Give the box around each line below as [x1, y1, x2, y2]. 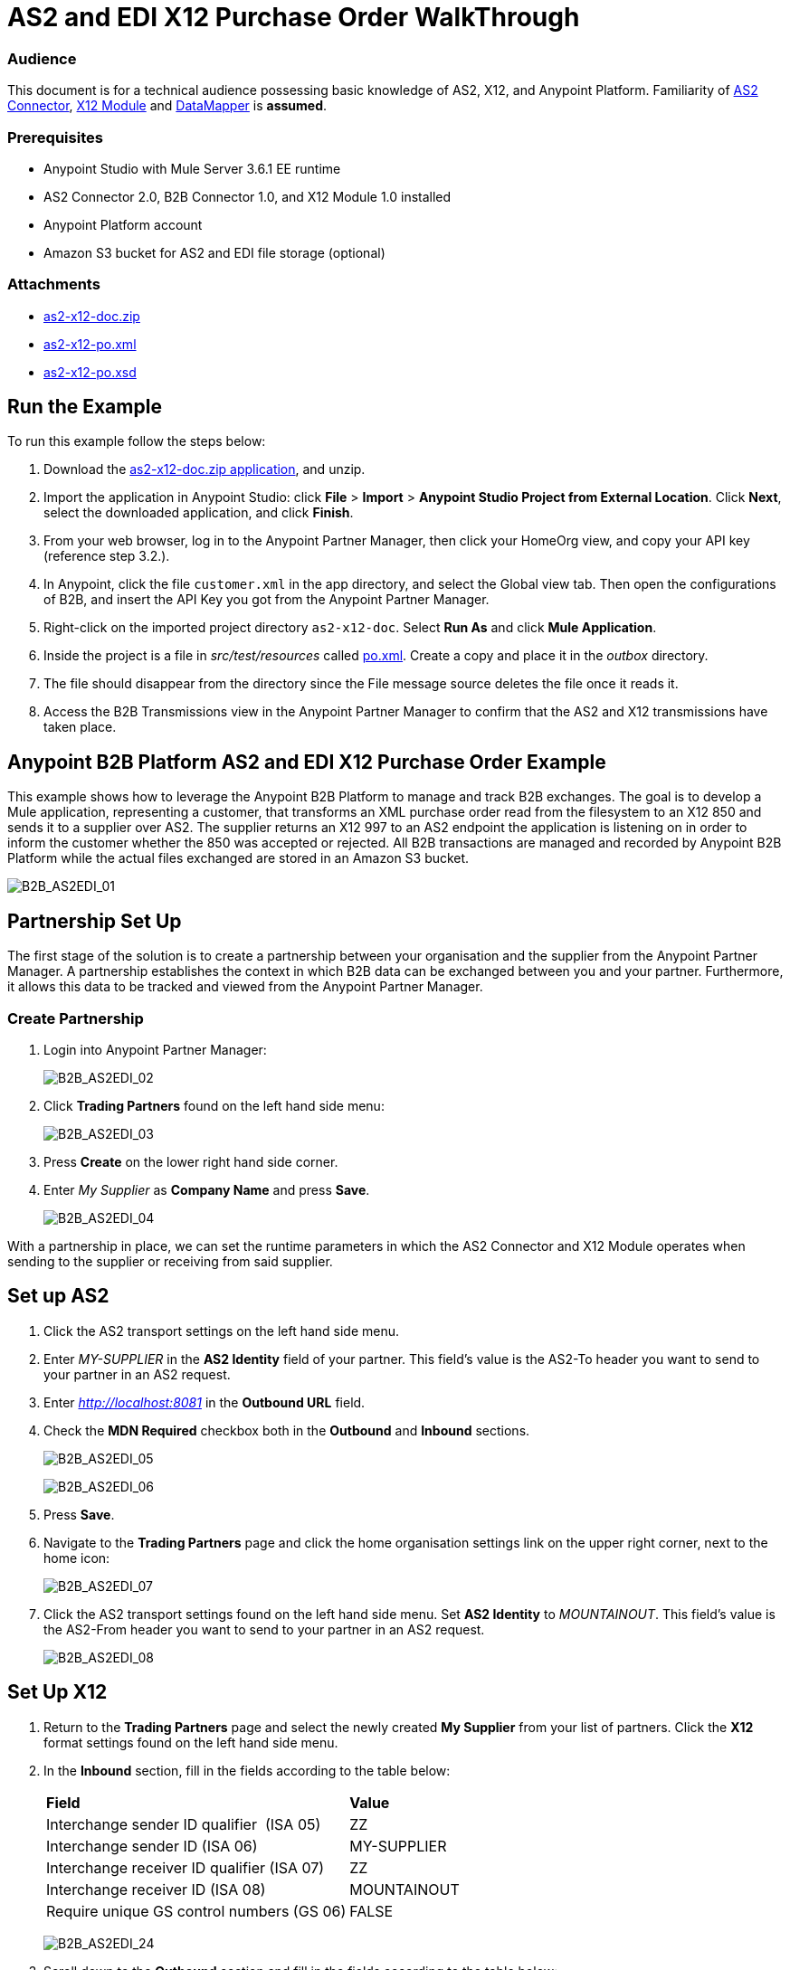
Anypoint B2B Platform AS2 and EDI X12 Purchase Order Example [7, 750, 606, 773]
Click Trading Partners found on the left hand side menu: [43, 1097, 385, 1113]
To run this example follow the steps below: [7, 433, 266, 450]
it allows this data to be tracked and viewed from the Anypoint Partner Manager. [7, 979, 483, 995]
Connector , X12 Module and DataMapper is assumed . [7, 98, 328, 114]
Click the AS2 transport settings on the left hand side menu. [43, 1322, 400, 1339]
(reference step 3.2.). [43, 548, 170, 564]
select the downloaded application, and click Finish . [43, 505, 354, 521]
